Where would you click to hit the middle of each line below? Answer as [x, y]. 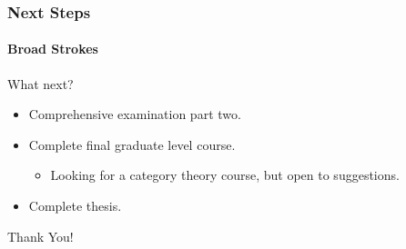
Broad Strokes [53, 49]
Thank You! [41, 236]
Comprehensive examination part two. [135, 114]
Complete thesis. [75, 206]
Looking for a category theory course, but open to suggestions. [225, 175]
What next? [41, 83]
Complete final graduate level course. [132, 144]
